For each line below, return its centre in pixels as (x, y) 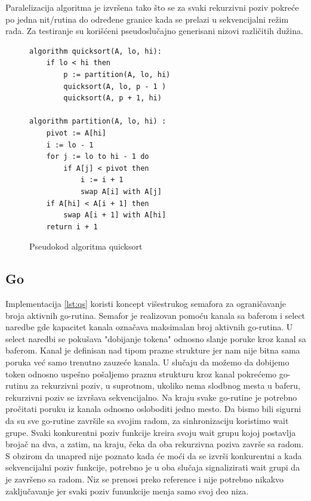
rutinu (17, 385)
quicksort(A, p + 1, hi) (113, 98)
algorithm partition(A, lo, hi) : (98, 122)
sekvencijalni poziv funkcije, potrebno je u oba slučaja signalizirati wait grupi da (153, 467)
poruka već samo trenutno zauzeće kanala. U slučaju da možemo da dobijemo (147, 362)
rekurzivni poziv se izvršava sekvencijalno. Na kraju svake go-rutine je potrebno (151, 397)
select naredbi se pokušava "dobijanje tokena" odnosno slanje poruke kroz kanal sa (156, 338)
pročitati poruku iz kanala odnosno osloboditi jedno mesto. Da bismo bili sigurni (153, 409)
